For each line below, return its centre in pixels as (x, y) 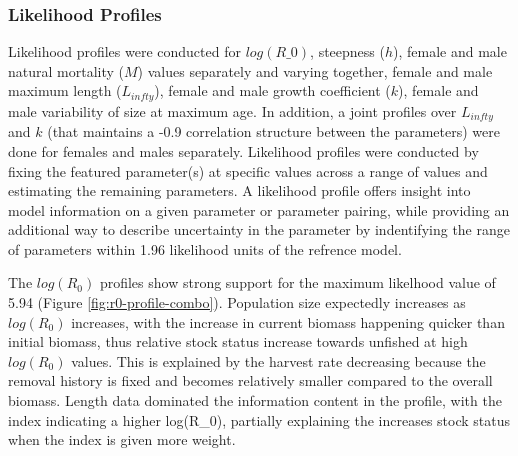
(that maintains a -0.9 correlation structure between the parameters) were (273, 131)
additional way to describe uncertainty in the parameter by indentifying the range (259, 229)
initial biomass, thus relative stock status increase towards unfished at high (238, 341)
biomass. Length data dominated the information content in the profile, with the (255, 400)
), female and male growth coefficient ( (272, 90)
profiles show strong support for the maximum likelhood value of (297, 282)
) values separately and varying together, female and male (315, 70)
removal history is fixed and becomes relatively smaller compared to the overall (250, 380)
